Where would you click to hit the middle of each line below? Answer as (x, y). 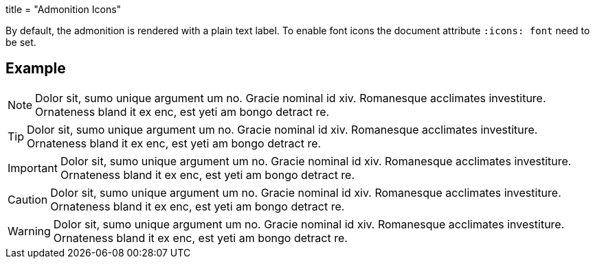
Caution (28, 199)
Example (36, 69)
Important (33, 168)
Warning (29, 231)
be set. (21, 42)
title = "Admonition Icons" (64, 9)
